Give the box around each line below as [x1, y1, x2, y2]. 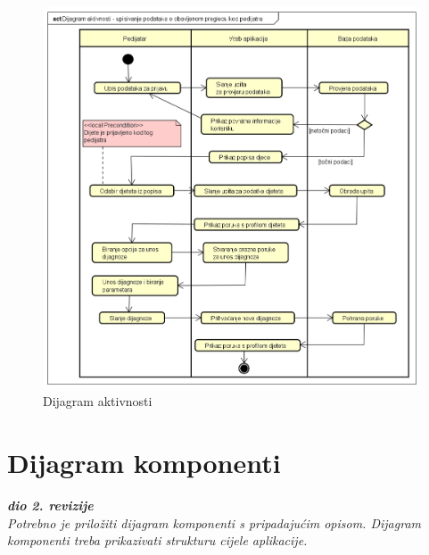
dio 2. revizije [7, 496, 94, 515]
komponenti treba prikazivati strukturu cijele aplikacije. [7, 531, 308, 550]
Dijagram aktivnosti [43, 392, 153, 410]
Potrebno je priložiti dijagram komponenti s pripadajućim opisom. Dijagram [7, 513, 421, 532]
